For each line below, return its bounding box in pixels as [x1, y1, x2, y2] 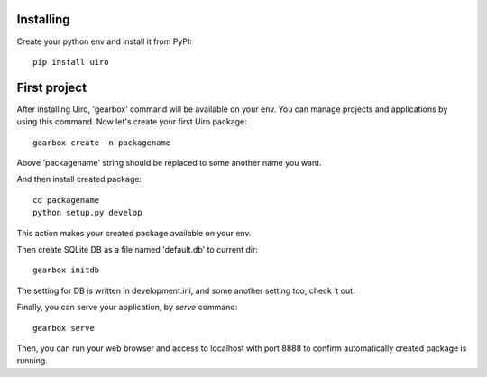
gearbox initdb [32, 265, 100, 275]
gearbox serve [32, 323, 95, 333]
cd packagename [32, 195, 100, 205]
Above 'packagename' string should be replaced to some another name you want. [16, 157, 322, 168]
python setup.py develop [32, 207, 142, 218]
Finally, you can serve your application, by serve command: [16, 302, 238, 313]
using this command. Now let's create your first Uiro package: [16, 116, 247, 127]
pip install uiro [32, 57, 109, 67]
